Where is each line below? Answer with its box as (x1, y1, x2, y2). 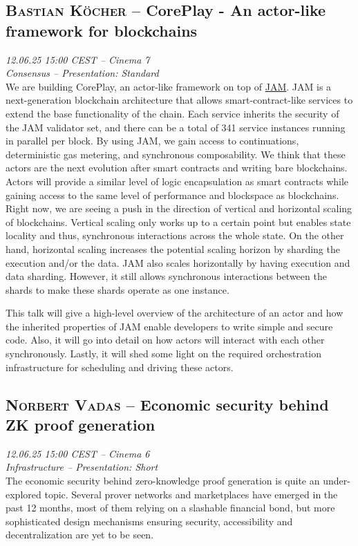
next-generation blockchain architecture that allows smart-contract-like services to (6, 93, 353, 107)
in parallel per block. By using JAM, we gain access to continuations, (6, 133, 299, 148)
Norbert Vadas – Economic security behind (6, 393, 329, 415)
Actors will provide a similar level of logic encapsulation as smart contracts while (6, 173, 349, 188)
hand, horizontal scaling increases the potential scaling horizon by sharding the (6, 241, 340, 256)
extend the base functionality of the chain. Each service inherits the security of (6, 106, 339, 120)
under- (323, 473, 350, 488)
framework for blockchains (6, 19, 198, 41)
